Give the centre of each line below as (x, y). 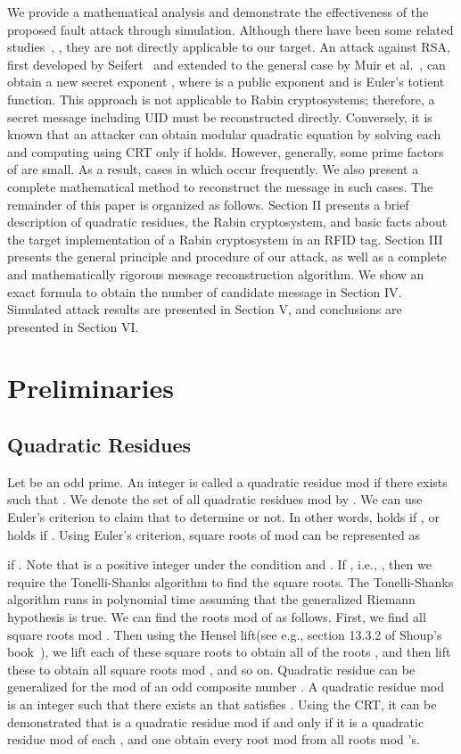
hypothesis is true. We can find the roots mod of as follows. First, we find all (217, 617)
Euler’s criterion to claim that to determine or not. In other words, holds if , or (223, 517)
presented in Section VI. (73, 326)
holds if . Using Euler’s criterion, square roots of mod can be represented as (214, 534)
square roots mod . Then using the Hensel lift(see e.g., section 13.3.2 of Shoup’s (225, 634)
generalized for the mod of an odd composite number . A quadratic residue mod (226, 687)
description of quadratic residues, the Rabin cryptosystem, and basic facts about (227, 222)
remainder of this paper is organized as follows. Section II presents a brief (208, 204)
